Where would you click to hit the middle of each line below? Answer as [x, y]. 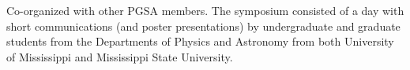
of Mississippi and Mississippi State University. [120, 56]
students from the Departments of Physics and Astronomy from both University [200, 41]
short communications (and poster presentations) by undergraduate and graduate [203, 26]
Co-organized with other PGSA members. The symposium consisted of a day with [205, 10]
